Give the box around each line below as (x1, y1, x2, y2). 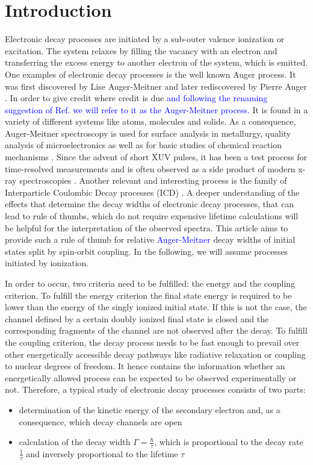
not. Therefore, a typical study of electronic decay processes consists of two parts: (5, 383, 306, 396)
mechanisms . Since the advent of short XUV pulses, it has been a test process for (5, 151, 308, 163)
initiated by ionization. (5, 257, 89, 269)
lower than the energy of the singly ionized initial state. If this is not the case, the (5, 301, 307, 313)
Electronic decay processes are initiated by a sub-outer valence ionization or (5, 33, 285, 45)
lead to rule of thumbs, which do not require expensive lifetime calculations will (5, 210, 299, 222)
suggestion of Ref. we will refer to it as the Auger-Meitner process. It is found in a (5, 103, 308, 116)
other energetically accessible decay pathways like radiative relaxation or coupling (5, 348, 306, 360)
